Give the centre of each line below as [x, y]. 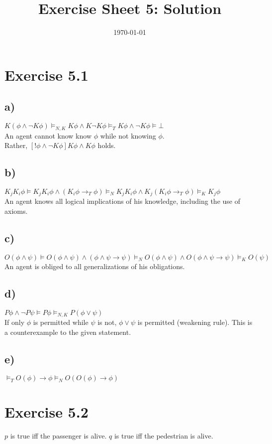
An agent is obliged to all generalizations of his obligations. [95, 266]
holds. [107, 145]
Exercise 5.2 [46, 411]
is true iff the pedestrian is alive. [164, 435]
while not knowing [128, 135]
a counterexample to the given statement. [68, 332]
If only [15, 322]
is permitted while [61, 322]
